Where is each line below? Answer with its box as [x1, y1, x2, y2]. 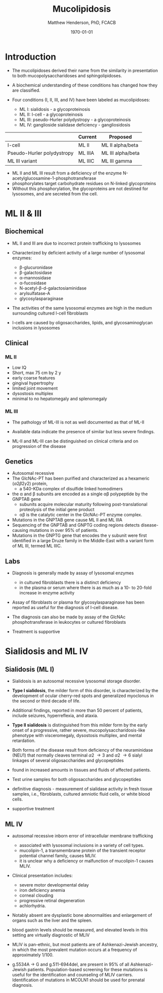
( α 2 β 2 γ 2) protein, [12, 481, 48, 486]
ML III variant [7, 157, 37, 164]
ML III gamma [101, 157, 132, 164]
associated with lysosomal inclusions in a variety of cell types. [19, 843, 145, 848]
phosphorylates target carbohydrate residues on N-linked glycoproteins [12, 180, 157, 186]
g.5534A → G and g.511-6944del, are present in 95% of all [12, 961, 130, 968]
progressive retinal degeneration [19, 898, 85, 904]
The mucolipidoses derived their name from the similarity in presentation [12, 67, 158, 73]
